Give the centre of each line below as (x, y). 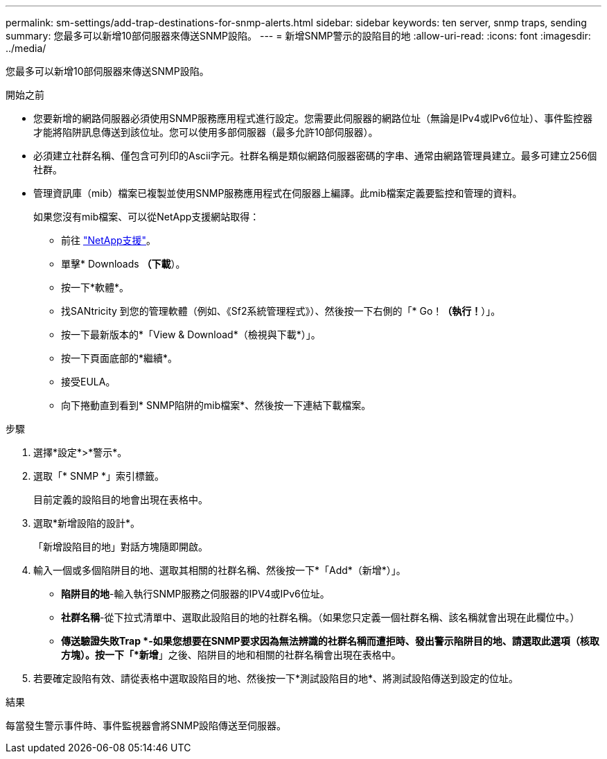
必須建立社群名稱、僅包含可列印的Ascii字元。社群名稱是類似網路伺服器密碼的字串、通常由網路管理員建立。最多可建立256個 (315, 156)
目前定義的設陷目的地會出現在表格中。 (121, 499)
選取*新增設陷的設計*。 (87, 523)
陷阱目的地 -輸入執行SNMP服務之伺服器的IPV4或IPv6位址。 (195, 594)
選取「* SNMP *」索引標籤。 (99, 476)
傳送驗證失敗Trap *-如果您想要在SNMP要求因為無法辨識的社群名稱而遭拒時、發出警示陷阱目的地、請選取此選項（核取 (330, 641)
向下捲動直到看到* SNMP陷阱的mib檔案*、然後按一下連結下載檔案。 (216, 405)
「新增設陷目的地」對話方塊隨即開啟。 (121, 547)
